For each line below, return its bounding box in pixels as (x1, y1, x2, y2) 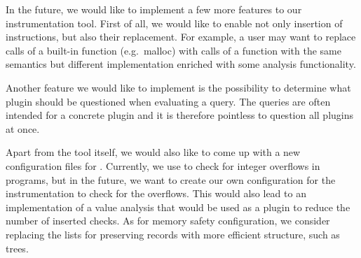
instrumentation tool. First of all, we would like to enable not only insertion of (6, 15, 343, 30)
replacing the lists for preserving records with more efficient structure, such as (6, 227, 340, 241)
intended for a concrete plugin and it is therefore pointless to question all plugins (6, 108, 354, 122)
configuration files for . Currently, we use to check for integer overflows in (6, 158, 320, 173)
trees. (6, 241, 29, 255)
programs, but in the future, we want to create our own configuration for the (6, 172, 336, 187)
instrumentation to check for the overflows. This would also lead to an (6, 186, 306, 201)
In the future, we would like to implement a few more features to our (6, 2, 302, 16)
